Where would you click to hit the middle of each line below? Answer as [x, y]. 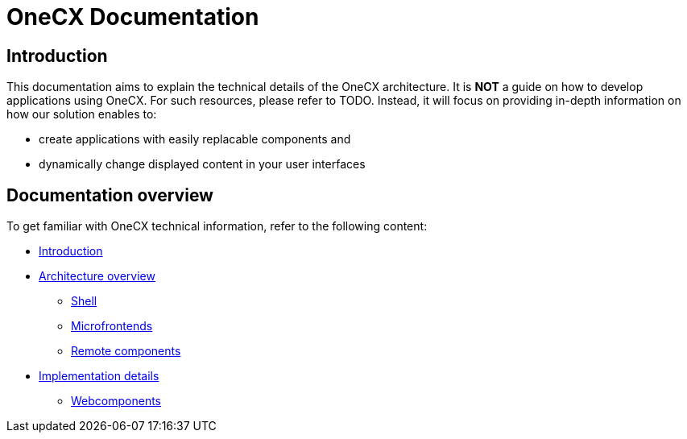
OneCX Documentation [133, 17]
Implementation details [99, 376]
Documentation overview [110, 195]
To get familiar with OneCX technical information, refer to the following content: [217, 226]
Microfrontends [112, 326]
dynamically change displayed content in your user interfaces [202, 164]
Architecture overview [97, 276]
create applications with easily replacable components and [195, 139]
